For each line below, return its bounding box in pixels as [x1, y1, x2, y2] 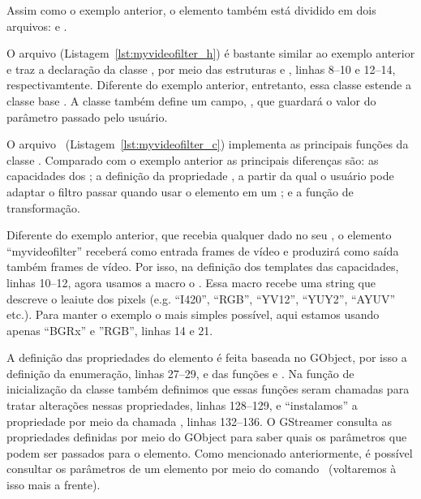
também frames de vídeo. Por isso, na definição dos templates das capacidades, [6, 258, 399, 275]
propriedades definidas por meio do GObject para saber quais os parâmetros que [6, 428, 407, 445]
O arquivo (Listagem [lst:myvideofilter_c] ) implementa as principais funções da [6, 136, 409, 153]
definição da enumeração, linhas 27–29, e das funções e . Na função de [6, 364, 354, 381]
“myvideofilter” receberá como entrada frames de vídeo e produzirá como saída [6, 242, 399, 259]
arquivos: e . [6, 17, 67, 34]
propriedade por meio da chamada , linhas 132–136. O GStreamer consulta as [6, 412, 392, 429]
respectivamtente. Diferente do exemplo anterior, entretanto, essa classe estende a [6, 76, 411, 93]
